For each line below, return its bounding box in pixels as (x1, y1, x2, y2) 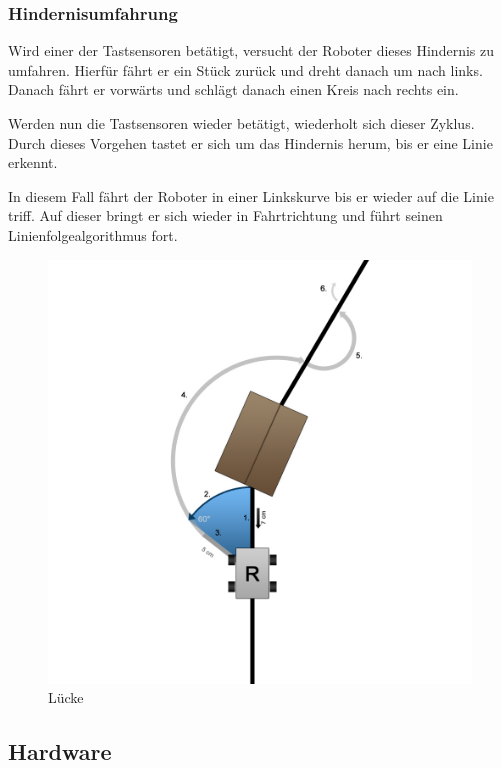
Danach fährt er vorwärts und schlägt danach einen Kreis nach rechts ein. (8, 79, 459, 100)
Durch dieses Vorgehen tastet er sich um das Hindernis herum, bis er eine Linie (8, 132, 493, 153)
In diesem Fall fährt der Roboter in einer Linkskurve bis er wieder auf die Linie (8, 185, 494, 206)
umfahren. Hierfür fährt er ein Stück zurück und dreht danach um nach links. (8, 59, 483, 80)
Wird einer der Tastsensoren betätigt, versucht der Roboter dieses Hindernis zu (8, 40, 494, 61)
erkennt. (8, 152, 58, 173)
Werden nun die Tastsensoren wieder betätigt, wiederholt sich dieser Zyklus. (8, 113, 475, 133)
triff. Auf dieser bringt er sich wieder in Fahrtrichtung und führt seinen (8, 205, 443, 226)
